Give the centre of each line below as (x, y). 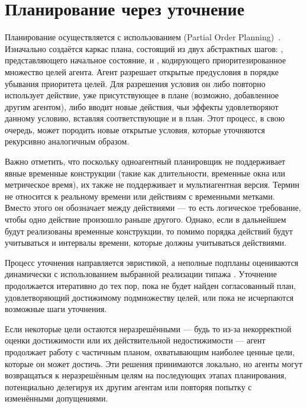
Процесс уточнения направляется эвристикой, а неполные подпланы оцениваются (152, 262)
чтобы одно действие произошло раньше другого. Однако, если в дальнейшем (146, 219)
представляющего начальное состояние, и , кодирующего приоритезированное (146, 60)
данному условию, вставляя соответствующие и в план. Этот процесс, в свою (145, 118)
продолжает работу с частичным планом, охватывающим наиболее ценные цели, (150, 351)
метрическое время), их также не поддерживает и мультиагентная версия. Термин (152, 184)
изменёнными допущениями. (56, 398)
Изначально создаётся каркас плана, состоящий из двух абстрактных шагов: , (144, 48)
